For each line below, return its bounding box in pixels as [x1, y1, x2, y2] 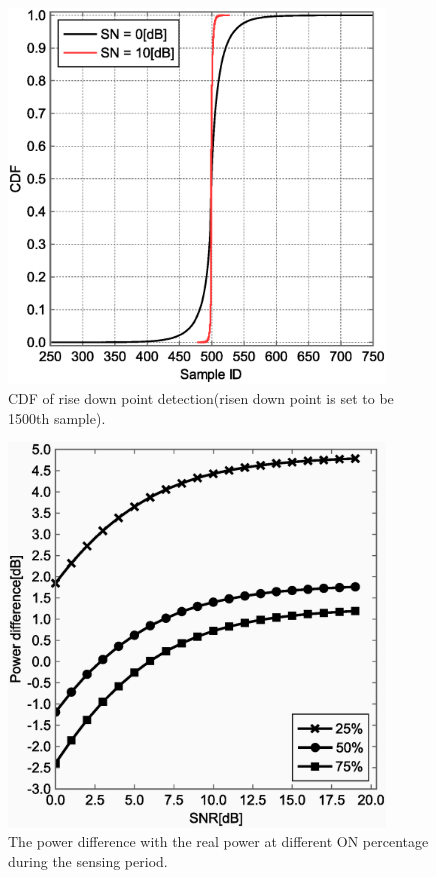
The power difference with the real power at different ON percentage [8, 831, 429, 852]
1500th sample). [8, 407, 106, 428]
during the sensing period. [8, 850, 168, 871]
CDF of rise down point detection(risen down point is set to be [8, 388, 394, 409]
